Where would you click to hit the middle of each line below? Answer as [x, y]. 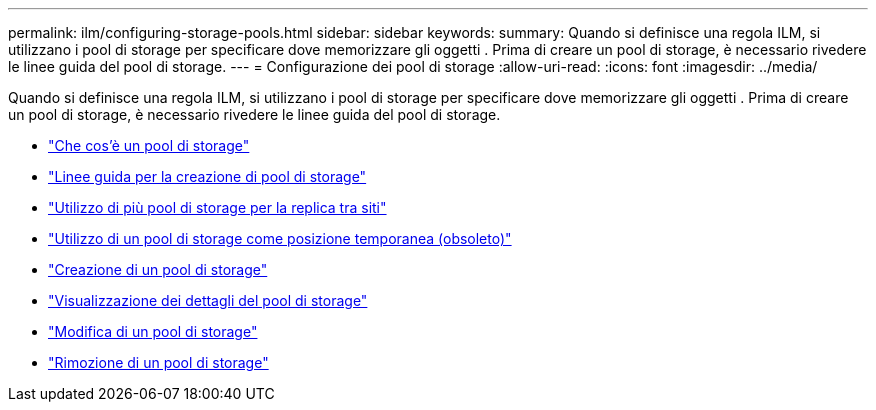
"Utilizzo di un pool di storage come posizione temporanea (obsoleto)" [280, 238]
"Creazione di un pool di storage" [158, 269]
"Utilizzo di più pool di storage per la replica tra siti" [217, 207]
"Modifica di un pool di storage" [153, 331]
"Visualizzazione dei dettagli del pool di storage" [208, 300]
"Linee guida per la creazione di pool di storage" [207, 176]
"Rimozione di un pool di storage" [158, 362]
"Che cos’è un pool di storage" [149, 145]
